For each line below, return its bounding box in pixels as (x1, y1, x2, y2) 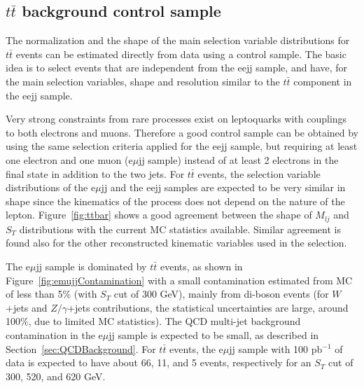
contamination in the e (6, 327, 103, 342)
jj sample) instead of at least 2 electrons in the (139, 152, 339, 167)
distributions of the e (6, 180, 96, 195)
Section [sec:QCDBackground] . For (6, 341, 156, 356)
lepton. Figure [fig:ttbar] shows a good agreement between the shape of (6, 207, 312, 222)
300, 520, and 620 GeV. (6, 368, 106, 383)
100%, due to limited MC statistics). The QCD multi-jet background (6, 314, 301, 328)
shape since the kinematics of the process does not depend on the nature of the (6, 193, 345, 208)
